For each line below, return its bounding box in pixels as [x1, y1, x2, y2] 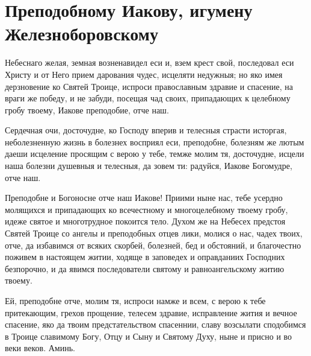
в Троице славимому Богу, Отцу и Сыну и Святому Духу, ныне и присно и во [5, 329, 292, 342]
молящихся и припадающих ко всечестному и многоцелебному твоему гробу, [5, 203, 288, 215]
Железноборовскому [5, 21, 158, 46]
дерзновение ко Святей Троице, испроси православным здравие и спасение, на [5, 80, 293, 92]
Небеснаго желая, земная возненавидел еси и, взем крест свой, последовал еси [5, 56, 294, 69]
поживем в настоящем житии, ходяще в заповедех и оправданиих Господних [5, 250, 285, 263]
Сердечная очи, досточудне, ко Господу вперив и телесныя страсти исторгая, [5, 124, 287, 136]
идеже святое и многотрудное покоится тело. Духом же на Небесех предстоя [5, 215, 286, 227]
